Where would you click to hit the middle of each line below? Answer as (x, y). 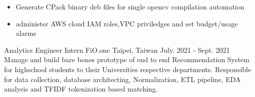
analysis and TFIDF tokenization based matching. (81, 89)
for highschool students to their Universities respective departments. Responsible (128, 69)
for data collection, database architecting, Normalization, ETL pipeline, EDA (122, 79)
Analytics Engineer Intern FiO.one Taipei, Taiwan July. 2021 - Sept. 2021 (117, 49)
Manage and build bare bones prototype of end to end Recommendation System (127, 59)
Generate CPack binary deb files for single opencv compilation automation (130, 6)
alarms (26, 33)
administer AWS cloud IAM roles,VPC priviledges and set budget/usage (127, 23)
